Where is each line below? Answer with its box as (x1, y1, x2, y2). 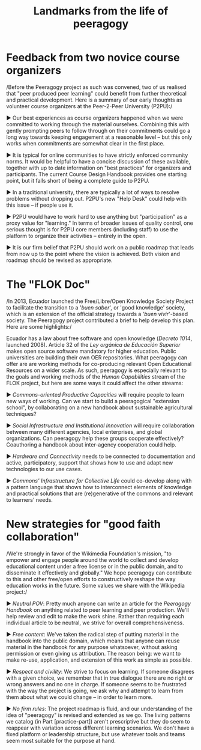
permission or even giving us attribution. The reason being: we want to (6, 650, 181, 657)
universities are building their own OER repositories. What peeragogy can (6, 353, 188, 361)
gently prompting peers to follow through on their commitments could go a (6, 127, 191, 134)
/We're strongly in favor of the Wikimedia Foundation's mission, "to (6, 550, 172, 557)
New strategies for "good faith (6, 517, 161, 531)
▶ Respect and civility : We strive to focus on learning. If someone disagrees (6, 668, 195, 675)
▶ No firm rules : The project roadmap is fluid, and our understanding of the (6, 705, 193, 712)
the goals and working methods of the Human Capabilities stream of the (6, 373, 185, 380)
